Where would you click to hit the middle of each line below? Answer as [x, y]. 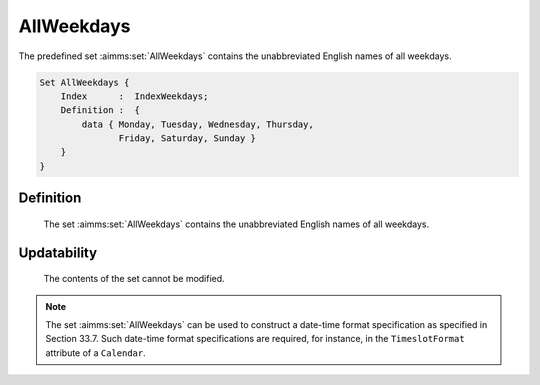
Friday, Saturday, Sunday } [187, 138]
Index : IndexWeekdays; [134, 96]
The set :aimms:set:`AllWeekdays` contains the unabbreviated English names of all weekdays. [236, 224]
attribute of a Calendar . [96, 352]
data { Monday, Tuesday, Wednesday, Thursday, [197, 124]
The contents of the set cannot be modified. [134, 279]
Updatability [58, 252]
